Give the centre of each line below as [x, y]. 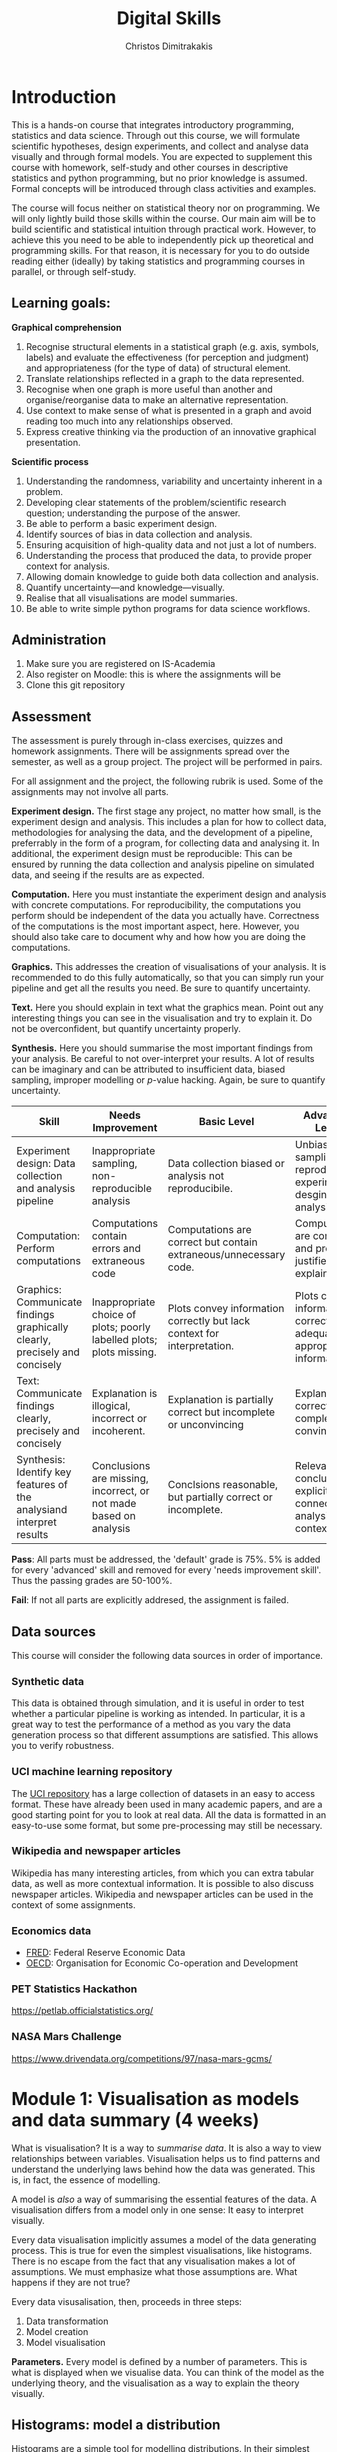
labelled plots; [124, 1340]
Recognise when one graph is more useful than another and [149, 389]
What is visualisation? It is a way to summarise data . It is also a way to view [166, 2148]
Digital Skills [169, 18]
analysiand [42, 1510]
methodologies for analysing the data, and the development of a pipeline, [162, 833]
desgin [311, 1195]
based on [113, 1516]
